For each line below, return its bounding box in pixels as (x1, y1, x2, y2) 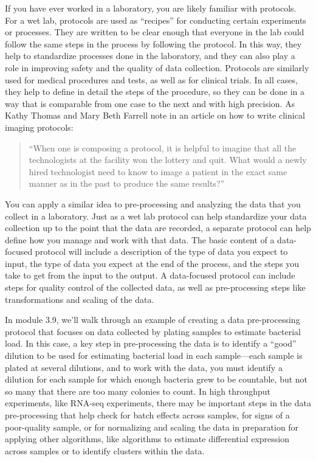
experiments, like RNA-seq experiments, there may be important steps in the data (5, 397, 311, 409)
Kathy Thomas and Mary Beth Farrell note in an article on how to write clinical (5, 109, 305, 122)
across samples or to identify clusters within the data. (5, 444, 205, 457)
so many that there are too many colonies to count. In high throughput (5, 384, 271, 397)
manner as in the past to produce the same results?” (29, 177, 225, 190)
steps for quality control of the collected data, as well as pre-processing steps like (5, 281, 306, 294)
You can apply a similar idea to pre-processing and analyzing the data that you (5, 197, 301, 210)
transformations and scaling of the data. (5, 293, 154, 305)
